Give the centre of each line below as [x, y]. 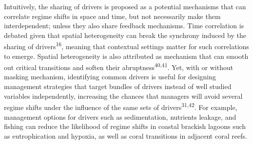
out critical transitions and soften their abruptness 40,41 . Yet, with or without [119, 66]
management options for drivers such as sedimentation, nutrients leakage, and [120, 117]
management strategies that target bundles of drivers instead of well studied [118, 86]
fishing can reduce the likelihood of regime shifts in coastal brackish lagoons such [125, 126]
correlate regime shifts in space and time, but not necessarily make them [112, 16]
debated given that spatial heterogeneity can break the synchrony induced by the [125, 35]
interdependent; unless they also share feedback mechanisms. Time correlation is [124, 26]
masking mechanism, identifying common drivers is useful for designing [110, 77]
